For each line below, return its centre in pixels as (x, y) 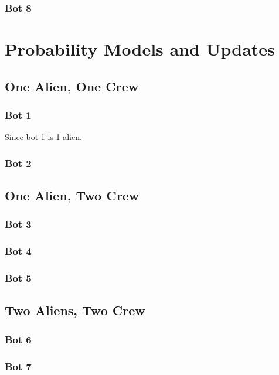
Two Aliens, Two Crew (75, 310)
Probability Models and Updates (140, 49)
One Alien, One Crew (72, 86)
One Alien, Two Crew (72, 195)
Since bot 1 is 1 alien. (43, 137)
